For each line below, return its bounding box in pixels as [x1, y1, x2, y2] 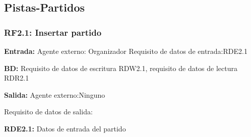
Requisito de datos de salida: [4, 106, 93, 117]
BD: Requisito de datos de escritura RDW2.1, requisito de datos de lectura [4, 62, 237, 73]
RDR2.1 [4, 73, 29, 83]
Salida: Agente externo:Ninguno [4, 89, 105, 100]
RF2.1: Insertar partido [4, 26, 102, 38]
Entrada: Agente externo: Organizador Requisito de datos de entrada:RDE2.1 [4, 46, 247, 56]
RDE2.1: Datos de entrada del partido [4, 123, 126, 133]
